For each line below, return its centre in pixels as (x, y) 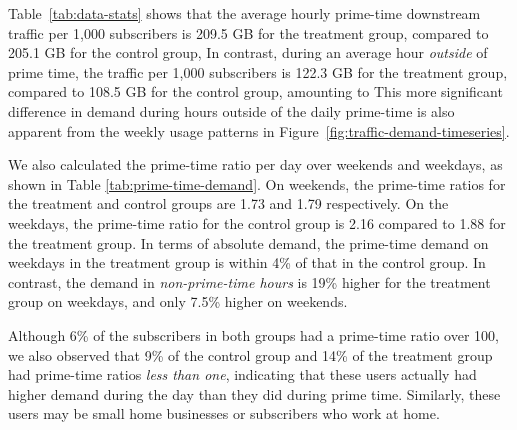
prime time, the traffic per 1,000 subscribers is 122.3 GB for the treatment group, (258, 71)
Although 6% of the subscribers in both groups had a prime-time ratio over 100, (253, 334)
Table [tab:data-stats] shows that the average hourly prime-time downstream (244, 13)
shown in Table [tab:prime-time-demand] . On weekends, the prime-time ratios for (257, 183)
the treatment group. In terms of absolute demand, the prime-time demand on (248, 242)
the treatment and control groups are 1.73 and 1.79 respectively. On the (228, 203)
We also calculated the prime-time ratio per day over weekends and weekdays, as (255, 164)
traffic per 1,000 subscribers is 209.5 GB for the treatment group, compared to (248, 32)
